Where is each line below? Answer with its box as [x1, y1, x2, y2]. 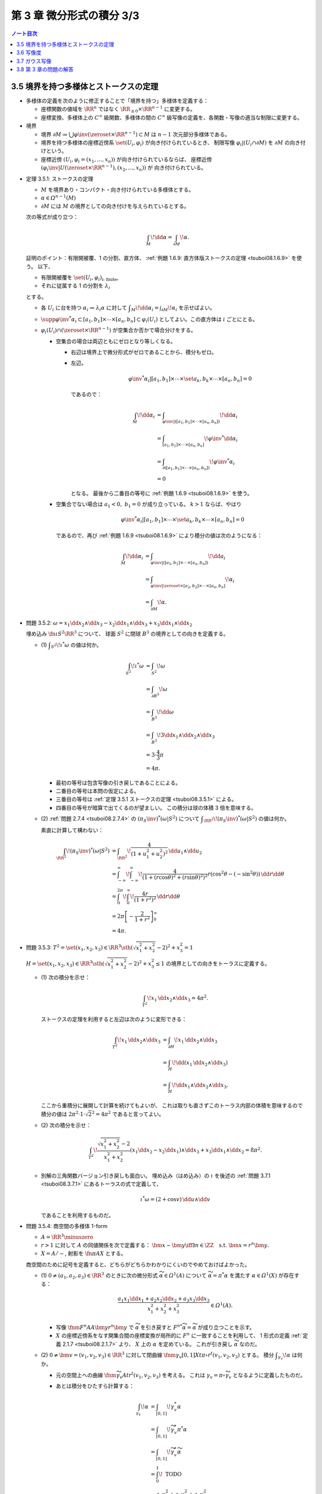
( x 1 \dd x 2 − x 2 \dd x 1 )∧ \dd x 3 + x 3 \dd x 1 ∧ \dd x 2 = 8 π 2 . [130, 1146, 262, 1155]
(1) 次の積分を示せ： [41, 974, 91, 981]
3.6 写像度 [16, 49, 42, 56]
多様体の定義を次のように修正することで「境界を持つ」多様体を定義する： [26, 97, 209, 105]
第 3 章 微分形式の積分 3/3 [11, 9, 140, 22]
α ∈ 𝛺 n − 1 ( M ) [41, 194, 76, 201]
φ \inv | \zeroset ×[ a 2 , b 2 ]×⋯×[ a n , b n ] [150, 583, 226, 589]
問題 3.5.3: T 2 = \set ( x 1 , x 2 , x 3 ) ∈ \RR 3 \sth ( [26, 943, 134, 953]
